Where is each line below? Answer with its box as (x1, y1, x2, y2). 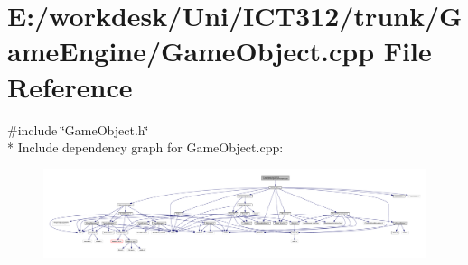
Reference (7, 68, 133, 105)
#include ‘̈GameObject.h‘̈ (7, 120, 149, 139)
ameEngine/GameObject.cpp (7, 32, 375, 69)
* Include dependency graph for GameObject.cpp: (7, 138, 284, 157)
